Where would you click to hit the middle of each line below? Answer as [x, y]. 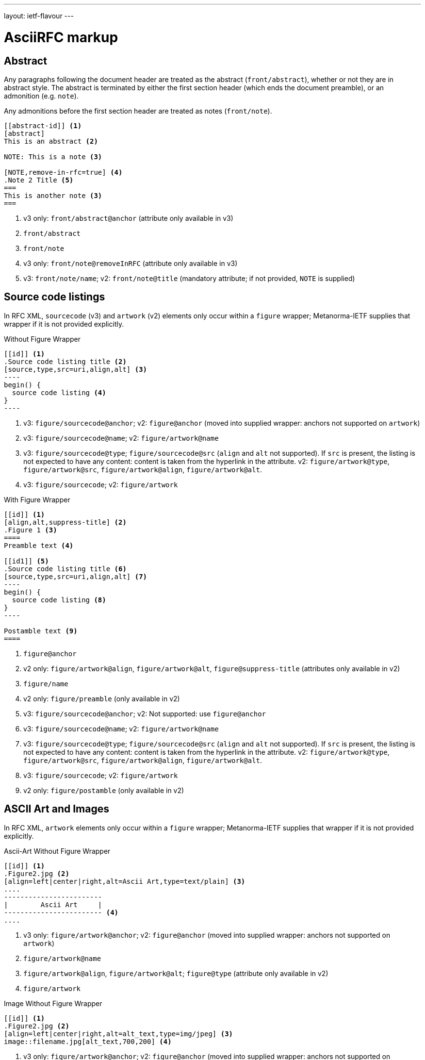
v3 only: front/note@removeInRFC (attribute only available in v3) [131, 263]
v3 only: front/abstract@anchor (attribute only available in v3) [128, 218]
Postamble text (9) [41, 631]
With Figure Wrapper [37, 499]
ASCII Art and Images [57, 809]
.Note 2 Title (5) [39, 180]
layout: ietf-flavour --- [39, 16]
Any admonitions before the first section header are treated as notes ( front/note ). [138, 111]
